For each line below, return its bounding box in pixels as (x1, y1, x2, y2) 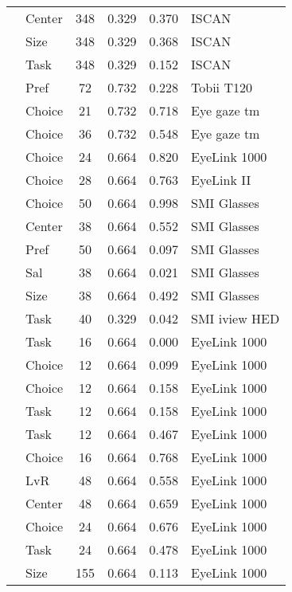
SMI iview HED (191, 309, 280, 327)
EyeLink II (191, 171, 251, 189)
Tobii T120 (191, 78, 252, 96)
